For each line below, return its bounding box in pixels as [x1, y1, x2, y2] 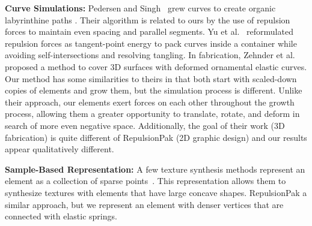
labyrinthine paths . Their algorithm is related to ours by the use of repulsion [5, 13, 290, 26]
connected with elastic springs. [5, 210, 117, 222]
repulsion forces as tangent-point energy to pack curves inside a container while [5, 37, 297, 49]
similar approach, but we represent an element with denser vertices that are [5, 198, 284, 210]
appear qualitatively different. [5, 143, 114, 155]
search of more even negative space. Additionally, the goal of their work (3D [5, 119, 285, 131]
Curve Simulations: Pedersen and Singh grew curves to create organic [5, 2, 276, 14]
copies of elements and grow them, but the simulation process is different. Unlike [5, 84, 302, 97]
